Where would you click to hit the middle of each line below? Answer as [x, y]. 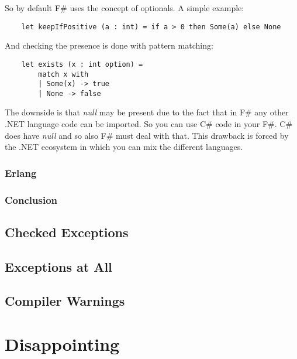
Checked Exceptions [67, 232]
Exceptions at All [58, 266]
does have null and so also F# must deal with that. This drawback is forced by [147, 135]
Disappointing [62, 344]
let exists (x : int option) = [82, 64]
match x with [63, 74]
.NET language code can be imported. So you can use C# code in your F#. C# [149, 124]
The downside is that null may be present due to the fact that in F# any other [147, 112]
